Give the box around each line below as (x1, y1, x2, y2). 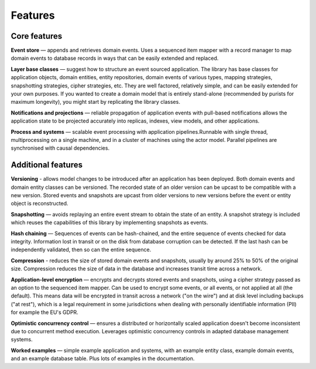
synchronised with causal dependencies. (11, 144, 110, 152)
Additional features (11, 160, 83, 170)
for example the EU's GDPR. (11, 309, 78, 316)
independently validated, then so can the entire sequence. (11, 246, 152, 253)
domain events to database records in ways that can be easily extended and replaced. (11, 55, 219, 62)
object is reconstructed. (11, 200, 68, 207)
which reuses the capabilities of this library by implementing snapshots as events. (11, 219, 208, 226)
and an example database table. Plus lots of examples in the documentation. (11, 355, 195, 362)
